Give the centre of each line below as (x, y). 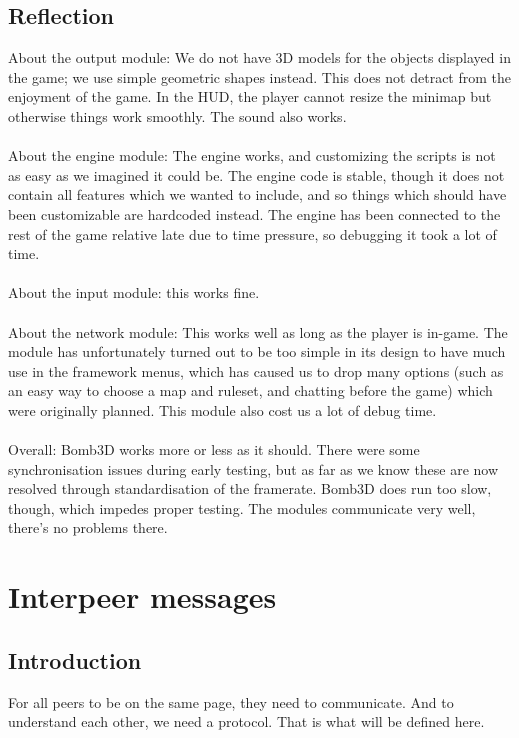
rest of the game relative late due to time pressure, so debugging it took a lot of (252, 233)
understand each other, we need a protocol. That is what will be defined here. (246, 721)
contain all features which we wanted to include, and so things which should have (257, 194)
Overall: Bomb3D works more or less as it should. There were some (214, 449)
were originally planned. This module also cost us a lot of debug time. (222, 409)
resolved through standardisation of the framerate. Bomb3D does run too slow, (250, 488)
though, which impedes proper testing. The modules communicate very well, (242, 507)
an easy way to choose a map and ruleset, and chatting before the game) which (250, 390)
